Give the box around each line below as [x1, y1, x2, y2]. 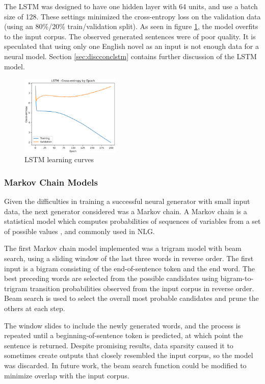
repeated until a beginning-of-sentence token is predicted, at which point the [4, 330, 243, 341]
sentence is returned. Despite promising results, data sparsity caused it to [4, 340, 233, 350]
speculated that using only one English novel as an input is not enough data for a [4, 41, 259, 52]
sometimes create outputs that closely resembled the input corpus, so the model [4, 350, 253, 361]
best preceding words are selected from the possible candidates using [4, 273, 218, 284]
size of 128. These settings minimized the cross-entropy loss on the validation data [4, 11, 261, 21]
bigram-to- [220, 273, 254, 284]
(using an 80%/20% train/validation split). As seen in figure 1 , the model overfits [4, 21, 258, 32]
